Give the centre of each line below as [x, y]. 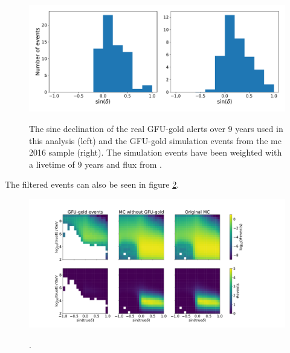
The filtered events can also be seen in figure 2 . [92, 184]
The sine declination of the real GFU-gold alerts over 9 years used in [156, 128]
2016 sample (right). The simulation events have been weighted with [156, 152]
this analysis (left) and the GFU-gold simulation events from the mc [155, 140]
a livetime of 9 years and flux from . [95, 164]
